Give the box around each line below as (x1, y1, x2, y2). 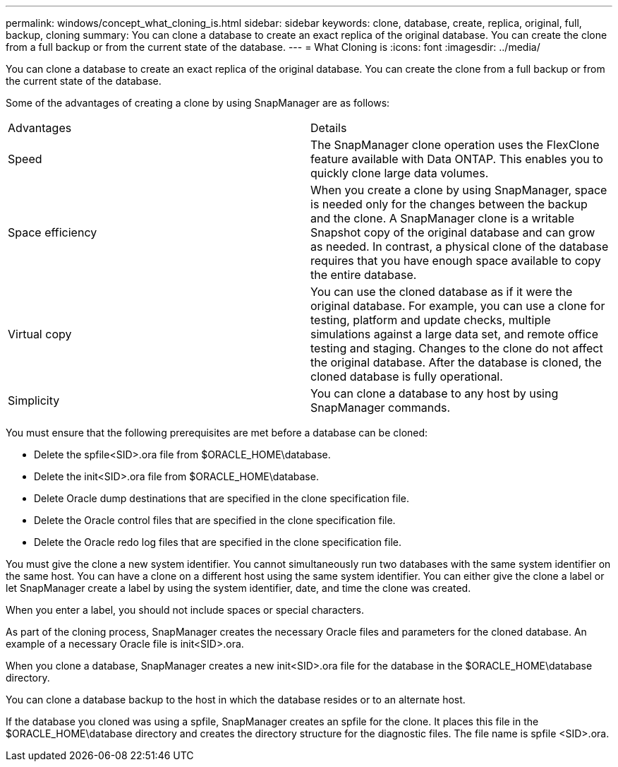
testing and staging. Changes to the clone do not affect (310, 341, 603, 355)
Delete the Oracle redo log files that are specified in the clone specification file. (34, 536, 402, 548)
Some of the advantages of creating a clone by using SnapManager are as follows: (6, 97, 390, 109)
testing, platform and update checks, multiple (310, 313, 551, 327)
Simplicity (8, 393, 60, 408)
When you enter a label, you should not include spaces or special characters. (6, 604, 364, 616)
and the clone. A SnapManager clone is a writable (310, 211, 574, 225)
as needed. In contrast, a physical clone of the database (310, 239, 609, 254)
